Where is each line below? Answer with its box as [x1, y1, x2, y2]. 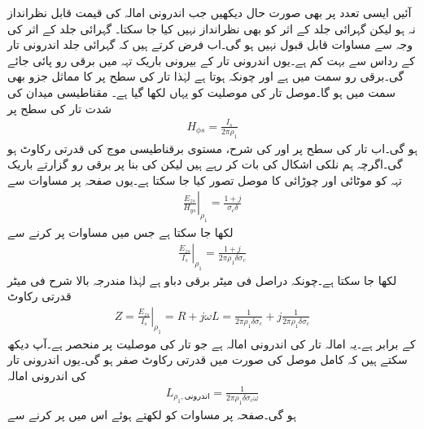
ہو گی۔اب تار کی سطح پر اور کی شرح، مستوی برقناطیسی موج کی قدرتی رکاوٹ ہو [7, 139, 417, 156]
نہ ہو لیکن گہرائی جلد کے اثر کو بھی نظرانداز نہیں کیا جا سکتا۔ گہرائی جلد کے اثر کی [7, 20, 416, 37]
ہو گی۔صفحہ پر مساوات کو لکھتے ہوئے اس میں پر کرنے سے [7, 405, 296, 422]
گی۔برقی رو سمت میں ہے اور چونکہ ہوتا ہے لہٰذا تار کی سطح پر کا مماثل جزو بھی [7, 68, 404, 85]
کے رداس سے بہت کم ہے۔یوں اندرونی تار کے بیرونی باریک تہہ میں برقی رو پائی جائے [7, 51, 415, 68]
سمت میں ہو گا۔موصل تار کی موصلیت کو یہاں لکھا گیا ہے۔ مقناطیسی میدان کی [7, 83, 396, 100]
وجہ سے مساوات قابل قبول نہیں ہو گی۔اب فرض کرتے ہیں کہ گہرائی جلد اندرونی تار [7, 36, 413, 53]
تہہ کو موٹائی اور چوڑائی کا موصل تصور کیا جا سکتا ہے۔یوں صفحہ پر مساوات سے [7, 171, 402, 188]
